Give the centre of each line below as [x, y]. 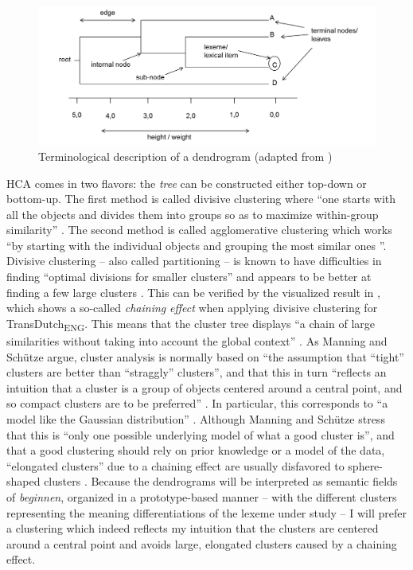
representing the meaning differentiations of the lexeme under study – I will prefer [206, 512]
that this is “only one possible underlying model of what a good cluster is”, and [201, 434]
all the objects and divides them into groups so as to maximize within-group [193, 214]
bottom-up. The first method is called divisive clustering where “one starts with [201, 199]
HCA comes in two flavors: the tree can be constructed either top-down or [187, 183]
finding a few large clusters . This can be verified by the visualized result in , [193, 292]
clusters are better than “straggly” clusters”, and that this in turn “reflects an [197, 372]
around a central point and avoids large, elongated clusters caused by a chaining [202, 543]
